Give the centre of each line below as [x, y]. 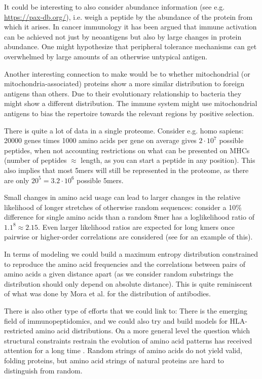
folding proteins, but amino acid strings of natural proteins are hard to [114, 360]
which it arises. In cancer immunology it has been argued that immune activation [130, 27]
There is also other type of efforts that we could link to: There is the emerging [126, 311]
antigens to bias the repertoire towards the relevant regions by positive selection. [129, 113]
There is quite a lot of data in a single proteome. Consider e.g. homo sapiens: [124, 130]
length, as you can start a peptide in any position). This [168, 160]
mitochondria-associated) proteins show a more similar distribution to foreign [124, 83]
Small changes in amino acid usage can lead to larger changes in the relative [122, 197]
